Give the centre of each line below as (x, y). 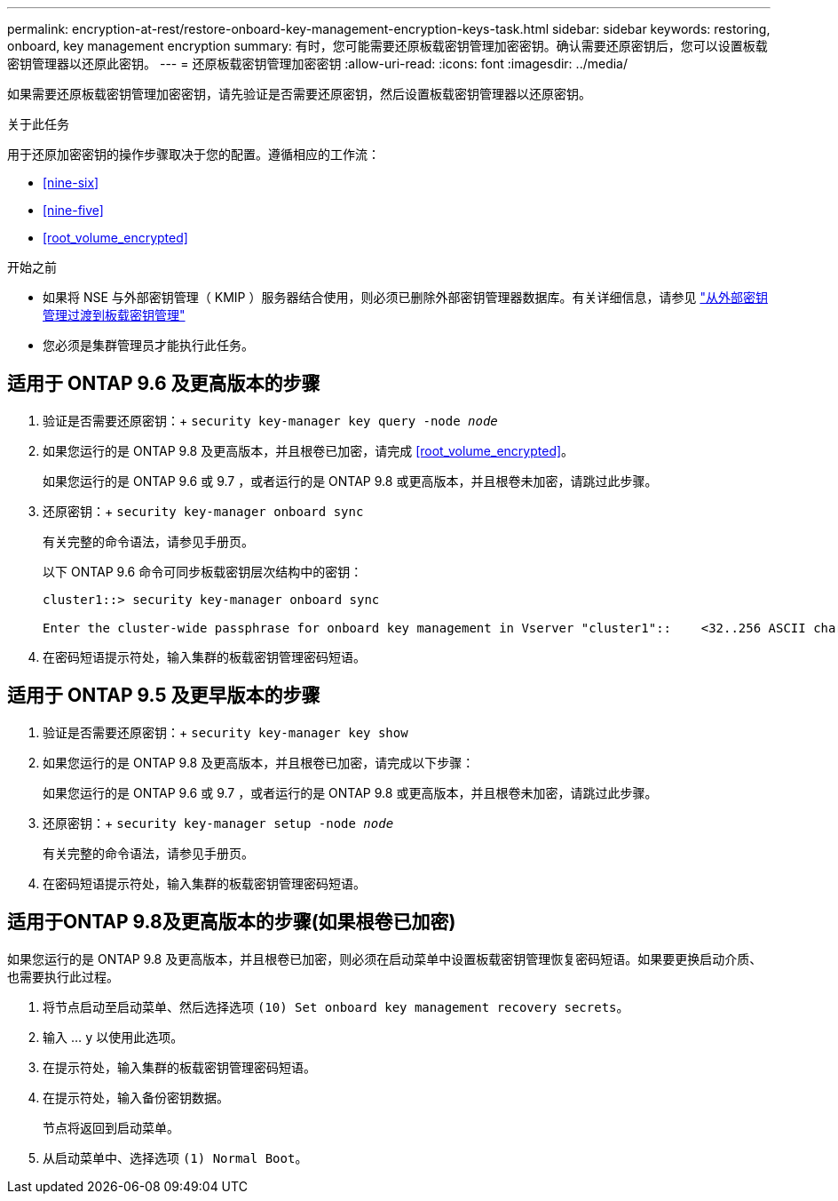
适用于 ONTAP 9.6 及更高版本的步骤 (164, 384)
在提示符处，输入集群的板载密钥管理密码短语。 (179, 1067)
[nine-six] (71, 183)
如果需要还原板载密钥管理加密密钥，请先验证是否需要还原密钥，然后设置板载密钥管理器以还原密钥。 (299, 94)
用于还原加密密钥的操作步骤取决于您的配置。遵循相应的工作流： (194, 154)
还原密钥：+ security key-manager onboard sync (203, 511)
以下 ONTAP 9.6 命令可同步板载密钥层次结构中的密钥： (203, 571)
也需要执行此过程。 (63, 976)
